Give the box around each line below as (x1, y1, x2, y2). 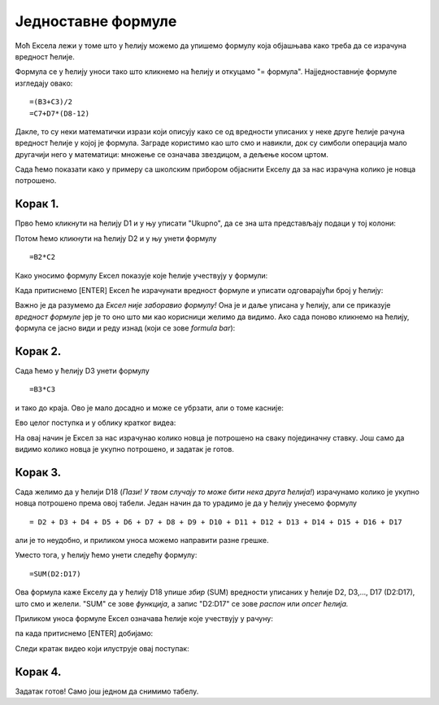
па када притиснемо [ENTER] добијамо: (15, 628, 154, 638)
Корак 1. (15, 197, 60, 211)
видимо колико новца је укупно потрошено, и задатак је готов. (15, 444, 235, 453)
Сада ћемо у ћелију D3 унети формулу (15, 366, 150, 375)
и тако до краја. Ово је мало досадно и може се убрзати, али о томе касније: (15, 403, 285, 413)
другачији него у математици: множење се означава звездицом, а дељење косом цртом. (15, 149, 328, 159)
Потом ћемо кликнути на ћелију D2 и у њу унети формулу (15, 233, 217, 243)
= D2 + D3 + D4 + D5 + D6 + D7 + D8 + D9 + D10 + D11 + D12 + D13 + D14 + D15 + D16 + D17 (29, 517, 402, 527)
